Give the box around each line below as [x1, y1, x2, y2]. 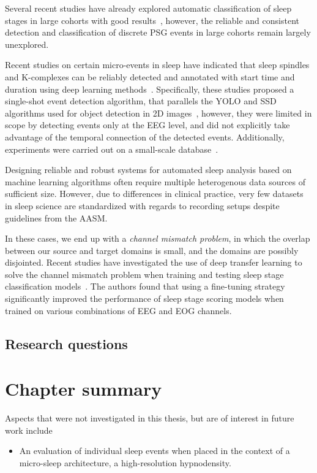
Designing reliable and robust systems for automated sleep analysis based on [5, 163, 292, 176]
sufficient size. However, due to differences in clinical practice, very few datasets [5, 187, 304, 200]
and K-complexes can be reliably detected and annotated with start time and [5, 70, 295, 83]
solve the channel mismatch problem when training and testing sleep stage [5, 267, 284, 280]
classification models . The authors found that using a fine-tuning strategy [5, 280, 285, 293]
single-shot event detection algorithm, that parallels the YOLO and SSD [5, 94, 277, 107]
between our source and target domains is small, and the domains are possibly [5, 244, 299, 256]
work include [5, 423, 53, 436]
